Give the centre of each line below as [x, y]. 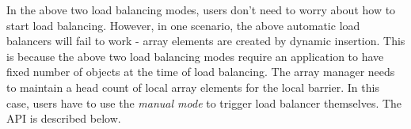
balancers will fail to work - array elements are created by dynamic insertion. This [206, 41]
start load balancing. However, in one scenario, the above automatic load [183, 25]
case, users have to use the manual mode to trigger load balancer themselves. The [204, 102]
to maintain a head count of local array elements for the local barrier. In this [193, 87]
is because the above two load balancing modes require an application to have [195, 56]
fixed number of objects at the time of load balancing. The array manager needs [201, 72]
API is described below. [64, 118]
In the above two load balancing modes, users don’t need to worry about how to [201, 9]
